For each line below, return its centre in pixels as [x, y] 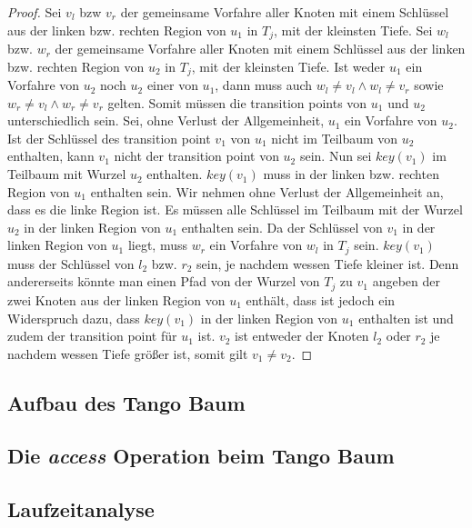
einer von [172, 85]
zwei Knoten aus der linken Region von [116, 299]
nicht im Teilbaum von [335, 138]
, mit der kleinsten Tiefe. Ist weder [288, 66]
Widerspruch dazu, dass [74, 318]
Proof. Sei [35, 12]
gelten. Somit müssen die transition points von [237, 102]
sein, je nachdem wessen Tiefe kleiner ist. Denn [328, 263]
